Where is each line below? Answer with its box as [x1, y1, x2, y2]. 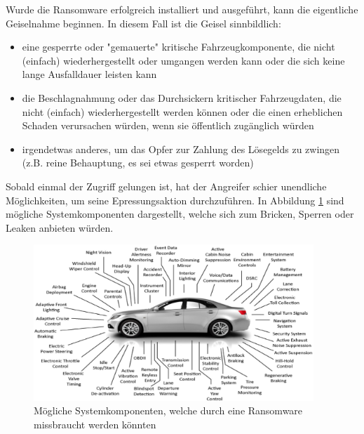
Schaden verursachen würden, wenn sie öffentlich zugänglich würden [22, 118, 314, 133]
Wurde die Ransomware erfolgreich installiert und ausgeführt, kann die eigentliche [6, 2, 358, 16]
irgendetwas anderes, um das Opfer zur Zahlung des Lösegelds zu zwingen [22, 141, 340, 156]
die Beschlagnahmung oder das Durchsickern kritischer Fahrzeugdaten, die [22, 90, 342, 105]
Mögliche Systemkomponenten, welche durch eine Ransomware [34, 403, 303, 418]
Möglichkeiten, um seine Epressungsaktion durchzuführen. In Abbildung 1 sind [6, 192, 344, 207]
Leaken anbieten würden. [6, 220, 114, 235]
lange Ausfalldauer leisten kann [22, 67, 157, 81]
